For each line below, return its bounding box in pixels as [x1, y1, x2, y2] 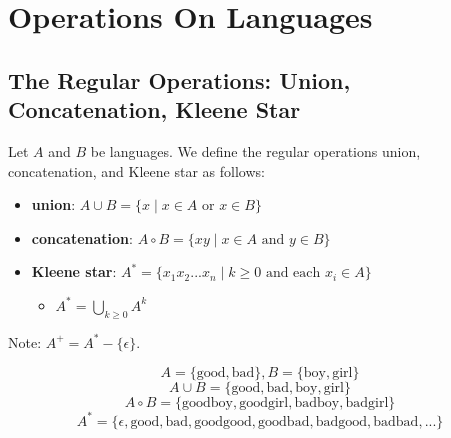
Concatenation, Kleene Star [8, 94, 301, 125]
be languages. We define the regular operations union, [90, 140, 421, 161]
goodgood [194, 414, 252, 429]
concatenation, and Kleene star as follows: [8, 160, 265, 181]
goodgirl [239, 396, 289, 411]
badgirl [345, 396, 389, 411]
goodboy [181, 396, 233, 411]
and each [265, 266, 321, 281]
